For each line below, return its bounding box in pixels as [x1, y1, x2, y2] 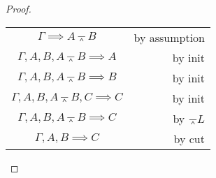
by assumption [134, 29, 205, 45]
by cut [173, 130, 205, 147]
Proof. [6, 1, 31, 15]
